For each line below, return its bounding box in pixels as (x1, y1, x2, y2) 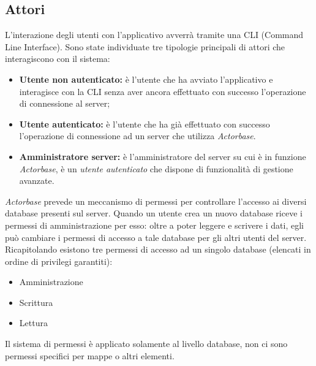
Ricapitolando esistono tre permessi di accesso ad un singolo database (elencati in (5, 243, 311, 256)
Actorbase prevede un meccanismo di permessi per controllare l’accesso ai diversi (5, 194, 307, 207)
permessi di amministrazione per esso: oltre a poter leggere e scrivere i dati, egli (5, 218, 304, 231)
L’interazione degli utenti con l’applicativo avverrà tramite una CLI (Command (5, 28, 304, 41)
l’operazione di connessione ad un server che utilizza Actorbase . (19, 129, 256, 142)
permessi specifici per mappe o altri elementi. (5, 349, 175, 362)
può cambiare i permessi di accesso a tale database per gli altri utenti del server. (5, 231, 307, 243)
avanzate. (19, 174, 55, 187)
